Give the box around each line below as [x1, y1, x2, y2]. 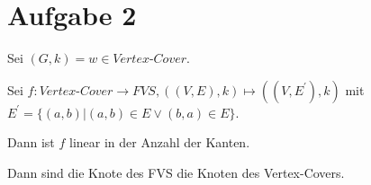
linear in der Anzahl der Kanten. [68, 133, 250, 152]
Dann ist [7, 133, 55, 152]
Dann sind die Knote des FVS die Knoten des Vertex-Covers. [7, 163, 345, 181]
